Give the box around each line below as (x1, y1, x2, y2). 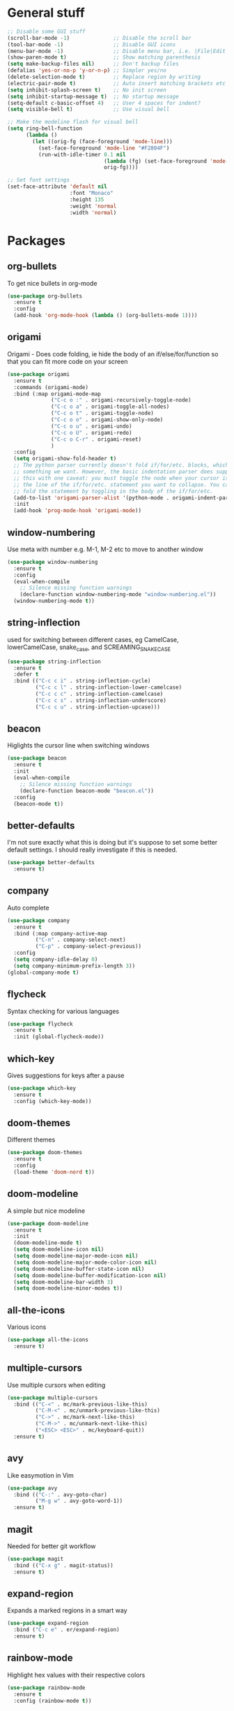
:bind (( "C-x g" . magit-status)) (13, 1561, 114, 1569)
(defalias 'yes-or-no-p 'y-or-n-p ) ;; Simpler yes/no (7, 67, 167, 74)
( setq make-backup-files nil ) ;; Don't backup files (7, 61, 179, 68)
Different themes (7, 1135, 56, 1144)
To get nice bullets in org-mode (7, 279, 97, 287)
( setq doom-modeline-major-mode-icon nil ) (13, 1253, 139, 1260)
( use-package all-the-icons (7, 1337, 89, 1344)
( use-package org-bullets (7, 292, 82, 300)
